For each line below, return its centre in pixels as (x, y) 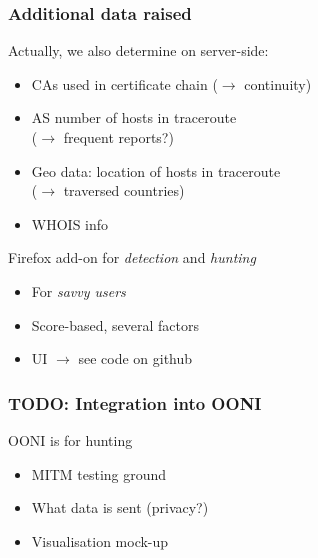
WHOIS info (70, 223)
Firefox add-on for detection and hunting (132, 257)
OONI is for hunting (70, 439)
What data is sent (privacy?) (120, 507)
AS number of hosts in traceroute (134, 117)
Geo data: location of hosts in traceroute (156, 170)
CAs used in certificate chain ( (124, 83)
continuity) (278, 83)
